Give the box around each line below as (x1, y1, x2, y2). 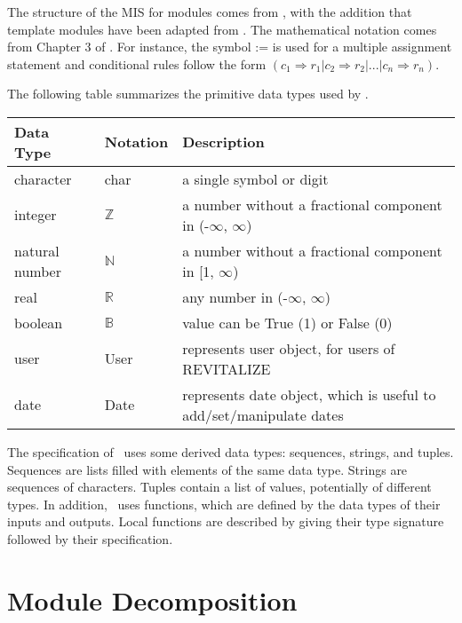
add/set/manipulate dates (182, 404, 344, 425)
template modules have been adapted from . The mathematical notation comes (7, 20, 437, 38)
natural (14, 240, 60, 261)
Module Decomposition (7, 581, 298, 618)
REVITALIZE (182, 358, 271, 379)
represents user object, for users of (182, 337, 395, 359)
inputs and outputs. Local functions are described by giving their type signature (7, 512, 444, 531)
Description (182, 131, 265, 153)
